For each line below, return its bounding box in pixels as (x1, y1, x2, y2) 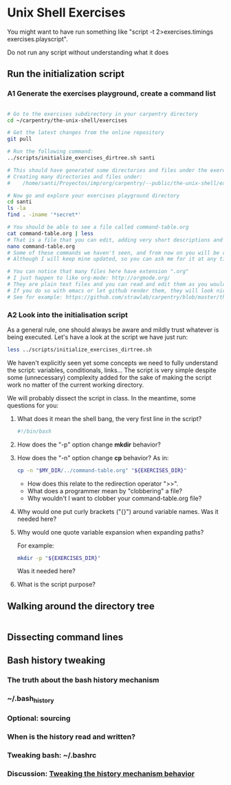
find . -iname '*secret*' (7, 211, 81, 218)
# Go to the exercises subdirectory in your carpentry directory (7, 110, 198, 118)
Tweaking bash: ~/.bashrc (7, 750, 97, 760)
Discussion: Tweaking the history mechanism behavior (7, 768, 195, 778)
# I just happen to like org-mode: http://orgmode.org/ (7, 275, 170, 281)
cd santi (7, 198, 32, 206)
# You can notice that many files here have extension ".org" (7, 268, 189, 275)
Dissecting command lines (7, 631, 124, 643)
